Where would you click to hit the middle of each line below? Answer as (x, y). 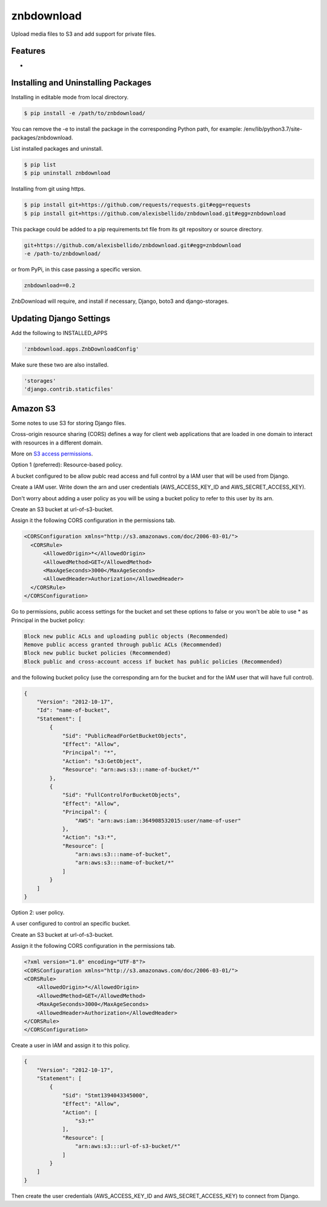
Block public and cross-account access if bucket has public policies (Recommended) (153, 661)
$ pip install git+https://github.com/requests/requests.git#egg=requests (137, 205)
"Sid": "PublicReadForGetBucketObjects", (124, 736)
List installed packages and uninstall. (57, 149)
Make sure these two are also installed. (60, 365)
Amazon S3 (33, 408)
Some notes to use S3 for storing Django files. (69, 423)
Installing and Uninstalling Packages (81, 83)
